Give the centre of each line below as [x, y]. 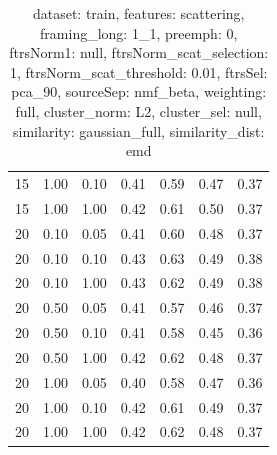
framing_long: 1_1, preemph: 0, [139, 32]
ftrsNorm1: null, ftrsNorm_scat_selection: [139, 52]
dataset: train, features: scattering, [138, 13]
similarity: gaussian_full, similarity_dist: [139, 130]
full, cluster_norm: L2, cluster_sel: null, [138, 110]
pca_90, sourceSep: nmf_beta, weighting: [139, 91]
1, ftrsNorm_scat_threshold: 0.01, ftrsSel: [138, 71]
